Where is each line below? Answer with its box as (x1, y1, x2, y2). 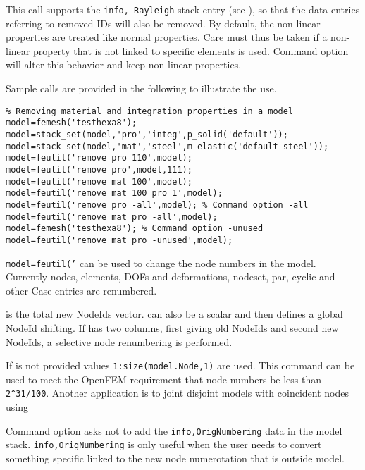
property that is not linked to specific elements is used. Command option (32, 43, 349, 58)
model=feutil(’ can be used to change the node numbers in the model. (6, 255, 316, 270)
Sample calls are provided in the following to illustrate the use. (6, 81, 277, 96)
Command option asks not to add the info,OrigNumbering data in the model (6, 423, 342, 438)
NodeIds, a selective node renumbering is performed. (6, 334, 233, 349)
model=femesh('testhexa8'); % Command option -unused (6, 223, 264, 234)
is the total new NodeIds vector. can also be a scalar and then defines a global (6, 307, 343, 321)
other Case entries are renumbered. (6, 283, 157, 297)
